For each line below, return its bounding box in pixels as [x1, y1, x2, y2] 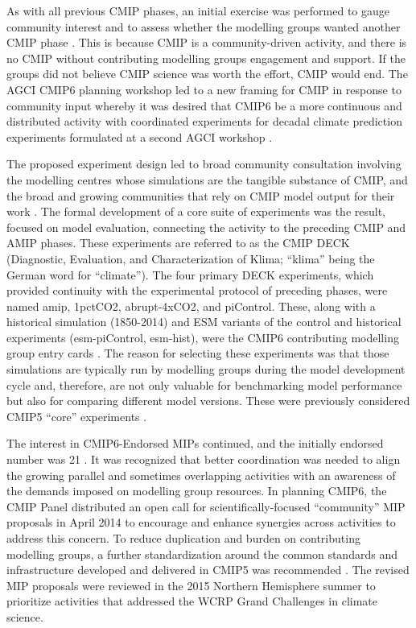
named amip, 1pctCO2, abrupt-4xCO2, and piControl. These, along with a [6, 297, 376, 314]
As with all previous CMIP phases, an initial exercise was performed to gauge [6, 2, 390, 19]
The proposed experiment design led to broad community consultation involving [6, 155, 402, 172]
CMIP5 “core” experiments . [6, 407, 147, 424]
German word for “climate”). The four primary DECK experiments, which [6, 266, 374, 283]
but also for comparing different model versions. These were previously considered [6, 392, 410, 409]
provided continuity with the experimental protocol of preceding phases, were [6, 282, 388, 299]
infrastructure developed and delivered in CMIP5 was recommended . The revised [6, 561, 410, 578]
